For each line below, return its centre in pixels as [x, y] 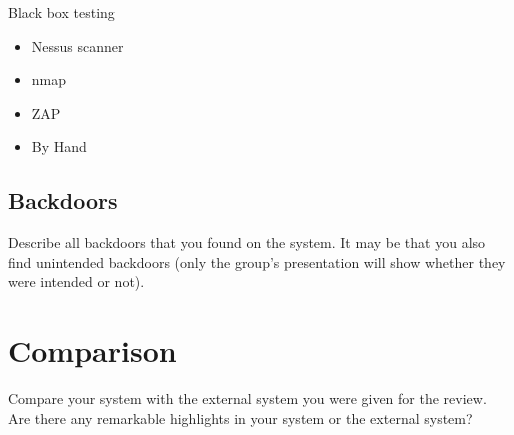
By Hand [59, 146]
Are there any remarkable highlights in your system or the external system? [240, 417]
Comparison [92, 350]
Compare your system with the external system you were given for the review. [247, 398]
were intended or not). [76, 281]
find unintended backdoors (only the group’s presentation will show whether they [257, 261]
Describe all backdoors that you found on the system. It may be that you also [247, 242]
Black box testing [61, 12]
